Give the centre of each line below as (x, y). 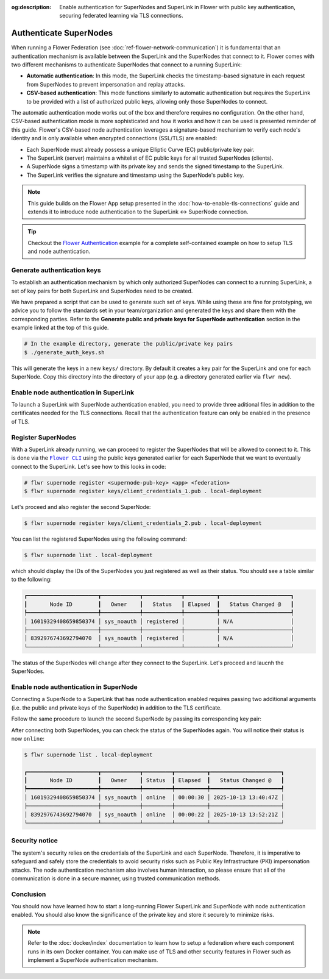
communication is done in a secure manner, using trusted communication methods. (116, 878)
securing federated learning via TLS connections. (121, 16)
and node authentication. (59, 251)
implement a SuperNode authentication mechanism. (93, 960)
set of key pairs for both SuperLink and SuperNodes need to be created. (102, 291)
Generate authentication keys (56, 270)
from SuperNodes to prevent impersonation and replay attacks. (106, 84)
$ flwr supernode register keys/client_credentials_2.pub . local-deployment (143, 523)
